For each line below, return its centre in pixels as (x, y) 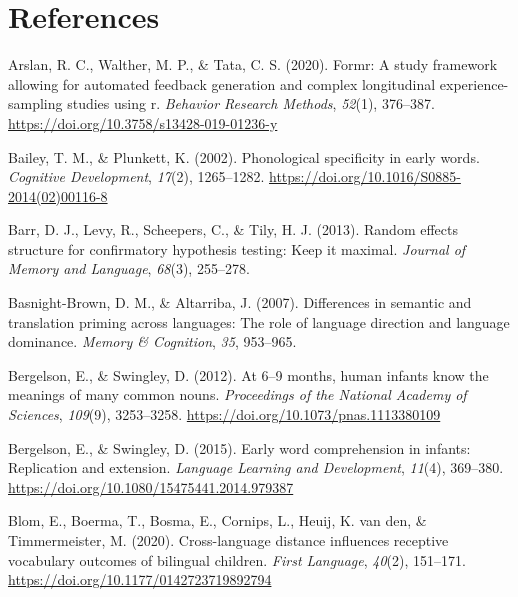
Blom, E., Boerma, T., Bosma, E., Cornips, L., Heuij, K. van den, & (217, 520)
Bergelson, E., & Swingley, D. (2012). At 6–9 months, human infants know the (248, 374)
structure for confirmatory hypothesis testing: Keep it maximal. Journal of (237, 248)
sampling (35, 103)
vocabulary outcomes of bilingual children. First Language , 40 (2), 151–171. (237, 559)
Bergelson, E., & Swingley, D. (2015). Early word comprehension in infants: (239, 447)
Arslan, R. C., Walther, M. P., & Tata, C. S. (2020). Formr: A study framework (253, 64)
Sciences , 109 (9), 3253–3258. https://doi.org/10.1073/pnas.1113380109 (224, 414)
